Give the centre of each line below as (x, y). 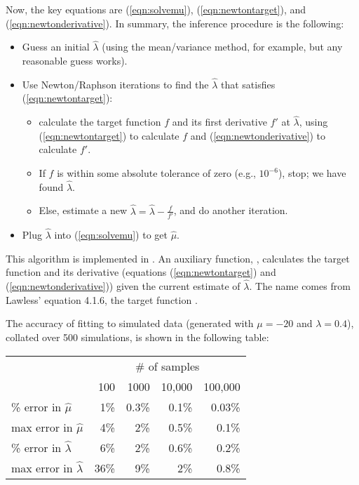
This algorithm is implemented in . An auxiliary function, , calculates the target (178, 258)
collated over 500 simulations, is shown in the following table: (137, 337)
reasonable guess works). (75, 60)
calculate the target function (100, 122)
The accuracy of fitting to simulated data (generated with (130, 323)
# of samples (168, 366)
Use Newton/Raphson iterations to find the (115, 84)
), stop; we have (312, 173)
